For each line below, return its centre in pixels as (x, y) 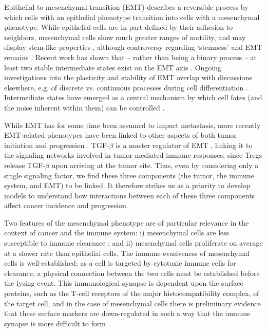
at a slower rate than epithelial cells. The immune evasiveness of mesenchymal (127, 253)
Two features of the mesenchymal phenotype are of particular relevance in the (127, 222)
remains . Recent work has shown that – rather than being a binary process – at (130, 57)
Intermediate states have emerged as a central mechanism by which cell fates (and (133, 97)
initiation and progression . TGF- (57, 145)
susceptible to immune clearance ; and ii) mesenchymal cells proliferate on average (133, 243)
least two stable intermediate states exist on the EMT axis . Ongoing (113, 67)
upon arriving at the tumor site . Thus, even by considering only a (155, 165)
